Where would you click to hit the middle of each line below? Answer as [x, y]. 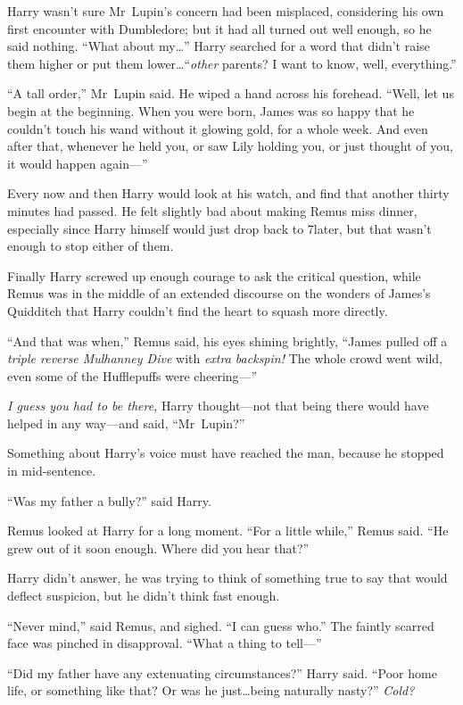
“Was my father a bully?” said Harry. [109, 500]
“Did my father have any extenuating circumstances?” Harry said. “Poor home [222, 672]
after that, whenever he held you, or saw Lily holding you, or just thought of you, [230, 146]
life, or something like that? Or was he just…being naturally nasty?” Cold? [211, 690]
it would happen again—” [78, 163]
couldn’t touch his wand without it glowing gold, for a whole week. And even [218, 128]
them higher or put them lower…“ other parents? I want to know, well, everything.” [232, 63]
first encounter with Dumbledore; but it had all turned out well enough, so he [219, 28]
